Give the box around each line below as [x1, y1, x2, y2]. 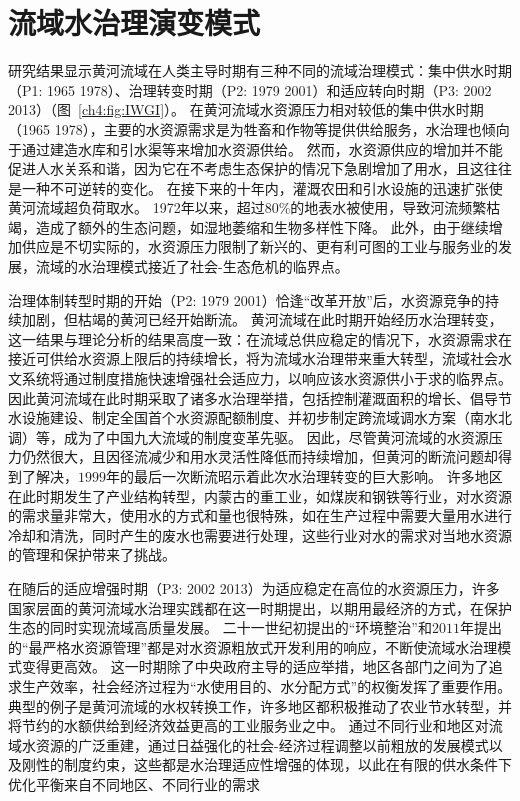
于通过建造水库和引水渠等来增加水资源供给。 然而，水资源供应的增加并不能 [8, 138, 503, 159]
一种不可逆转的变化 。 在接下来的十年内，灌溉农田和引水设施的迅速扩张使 [21, 177, 503, 198]
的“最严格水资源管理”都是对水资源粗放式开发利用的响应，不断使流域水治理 [8, 636, 498, 657]
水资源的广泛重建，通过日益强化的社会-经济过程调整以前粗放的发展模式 [21, 734, 489, 755]
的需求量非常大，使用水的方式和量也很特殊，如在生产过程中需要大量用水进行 [8, 505, 512, 526]
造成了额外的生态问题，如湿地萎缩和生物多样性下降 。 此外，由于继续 [35, 216, 489, 237]
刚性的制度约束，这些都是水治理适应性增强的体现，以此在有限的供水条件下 [21, 754, 512, 775]
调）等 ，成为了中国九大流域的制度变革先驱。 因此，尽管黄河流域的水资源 [8, 426, 489, 447]
